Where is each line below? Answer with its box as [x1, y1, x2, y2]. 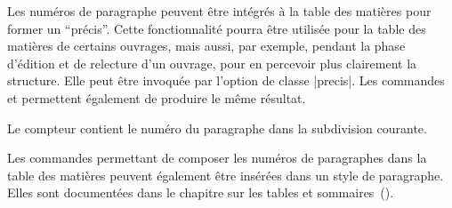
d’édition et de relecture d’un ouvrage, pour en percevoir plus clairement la [7, 53, 417, 72]
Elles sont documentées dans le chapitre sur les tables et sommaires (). [7, 183, 394, 202]
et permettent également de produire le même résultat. [7, 88, 306, 107]
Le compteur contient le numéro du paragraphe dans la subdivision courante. [7, 118, 427, 137]
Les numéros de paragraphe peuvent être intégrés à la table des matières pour [7, 2, 432, 20]
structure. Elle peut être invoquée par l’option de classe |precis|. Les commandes [7, 71, 445, 90]
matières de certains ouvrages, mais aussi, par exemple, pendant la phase [7, 36, 406, 55]
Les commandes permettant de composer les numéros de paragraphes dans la [7, 148, 427, 167]
